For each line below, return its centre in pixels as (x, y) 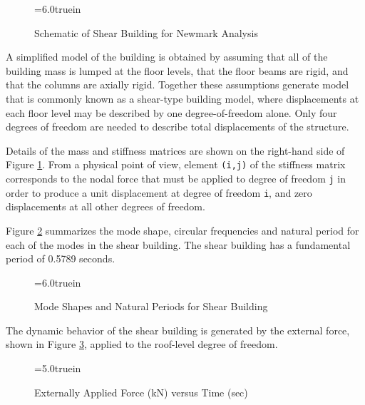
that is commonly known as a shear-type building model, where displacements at (182, 98)
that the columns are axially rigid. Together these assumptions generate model (178, 84)
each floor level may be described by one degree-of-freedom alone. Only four (171, 112)
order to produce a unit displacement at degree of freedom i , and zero (159, 192)
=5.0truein (58, 368)
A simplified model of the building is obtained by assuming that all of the (167, 57)
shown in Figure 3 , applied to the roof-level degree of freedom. (142, 344)
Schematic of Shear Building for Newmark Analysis (146, 32)
